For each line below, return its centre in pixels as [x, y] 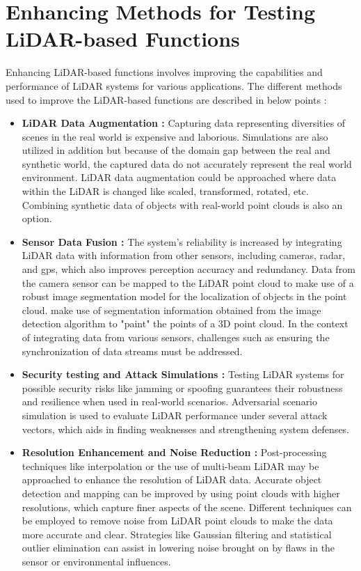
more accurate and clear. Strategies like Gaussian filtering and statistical [177, 534]
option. [37, 218]
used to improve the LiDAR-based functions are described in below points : [166, 99]
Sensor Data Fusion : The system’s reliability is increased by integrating [182, 241]
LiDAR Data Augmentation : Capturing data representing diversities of [184, 123]
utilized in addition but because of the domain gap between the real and [176, 150]
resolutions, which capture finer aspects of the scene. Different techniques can [187, 507]
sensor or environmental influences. [96, 561]
